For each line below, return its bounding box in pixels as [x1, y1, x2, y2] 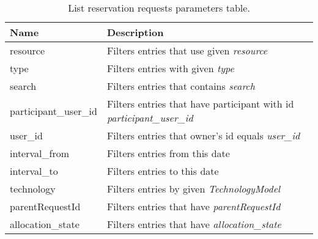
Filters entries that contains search [106, 79, 255, 93]
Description [106, 25, 164, 39]
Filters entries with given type [106, 61, 234, 75]
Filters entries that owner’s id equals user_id [106, 128, 300, 142]
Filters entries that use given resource [106, 43, 268, 57]
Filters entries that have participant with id [106, 97, 294, 111]
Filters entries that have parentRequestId [106, 199, 281, 213]
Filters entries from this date [106, 146, 230, 160]
